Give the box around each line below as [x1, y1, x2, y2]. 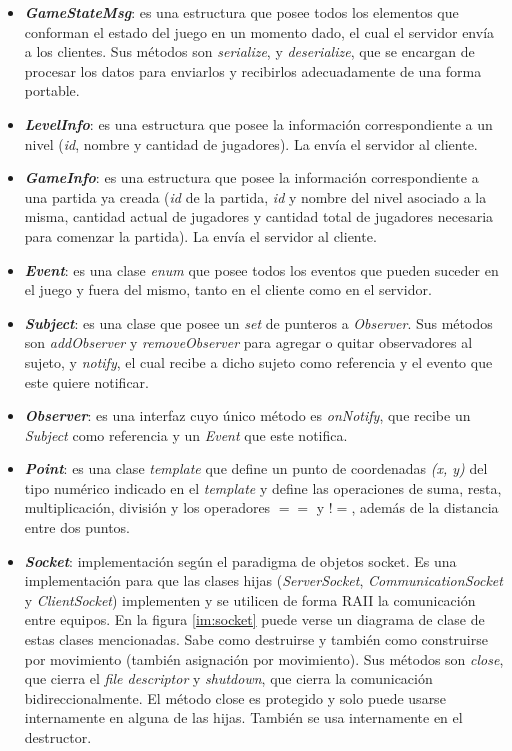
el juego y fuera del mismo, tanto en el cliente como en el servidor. [24, 279, 432, 300]
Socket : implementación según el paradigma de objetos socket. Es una [24, 550, 457, 571]
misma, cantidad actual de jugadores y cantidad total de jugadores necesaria [24, 206, 494, 227]
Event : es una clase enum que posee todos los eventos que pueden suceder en [24, 259, 499, 280]
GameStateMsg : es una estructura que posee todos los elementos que [24, 2, 459, 22]
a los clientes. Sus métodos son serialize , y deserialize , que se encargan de [24, 41, 475, 62]
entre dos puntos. [24, 517, 130, 538]
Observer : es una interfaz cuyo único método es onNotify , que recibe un [24, 405, 471, 426]
